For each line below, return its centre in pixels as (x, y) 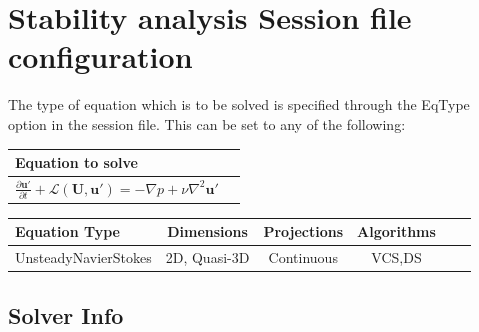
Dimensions (207, 231)
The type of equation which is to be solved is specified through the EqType (239, 104)
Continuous (303, 257)
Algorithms (396, 231)
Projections (303, 231)
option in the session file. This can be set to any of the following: (207, 123)
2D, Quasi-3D (207, 257)
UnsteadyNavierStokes (83, 257)
